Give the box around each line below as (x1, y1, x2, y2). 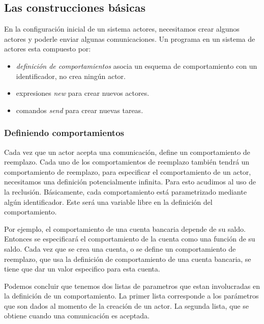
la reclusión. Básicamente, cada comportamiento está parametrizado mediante (4, 186, 247, 197)
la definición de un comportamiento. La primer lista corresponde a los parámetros (4, 290, 259, 301)
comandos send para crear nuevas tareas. (16, 104, 143, 115)
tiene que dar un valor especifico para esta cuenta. (4, 263, 160, 274)
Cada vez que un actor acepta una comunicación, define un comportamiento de (4, 146, 250, 157)
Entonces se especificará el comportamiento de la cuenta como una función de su (4, 233, 255, 244)
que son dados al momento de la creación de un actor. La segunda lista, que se (4, 300, 249, 311)
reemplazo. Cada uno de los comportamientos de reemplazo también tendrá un (4, 156, 250, 167)
